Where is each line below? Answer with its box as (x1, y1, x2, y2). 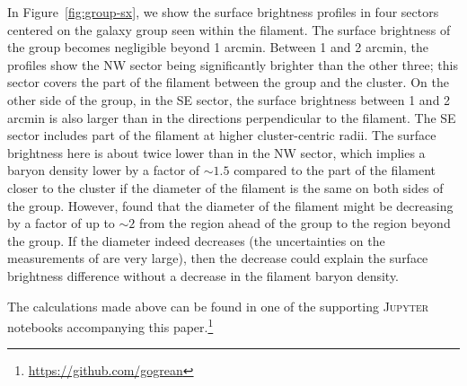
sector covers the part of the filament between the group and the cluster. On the (7, 73, 449, 92)
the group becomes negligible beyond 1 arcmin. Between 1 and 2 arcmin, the (7, 38, 428, 57)
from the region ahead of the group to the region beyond (138, 214, 451, 232)
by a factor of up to (7, 214, 115, 232)
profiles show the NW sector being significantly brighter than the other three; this (7, 55, 458, 74)
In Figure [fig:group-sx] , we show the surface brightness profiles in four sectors (7, 3, 439, 21)
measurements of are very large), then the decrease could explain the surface (7, 249, 428, 268)
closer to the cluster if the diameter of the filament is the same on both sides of (7, 178, 444, 197)
